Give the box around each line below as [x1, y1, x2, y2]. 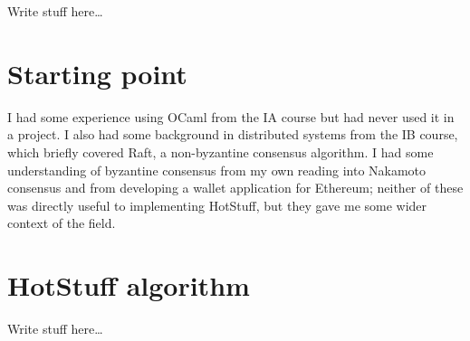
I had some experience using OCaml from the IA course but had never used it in [7, 107, 455, 126]
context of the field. [7, 213, 116, 232]
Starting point [7, 54, 187, 91]
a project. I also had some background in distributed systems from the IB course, [7, 125, 458, 144]
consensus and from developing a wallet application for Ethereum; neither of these [7, 178, 464, 197]
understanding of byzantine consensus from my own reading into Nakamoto [7, 160, 427, 179]
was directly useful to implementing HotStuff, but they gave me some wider [7, 195, 427, 214]
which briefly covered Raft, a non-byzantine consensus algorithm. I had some [7, 142, 434, 161]
